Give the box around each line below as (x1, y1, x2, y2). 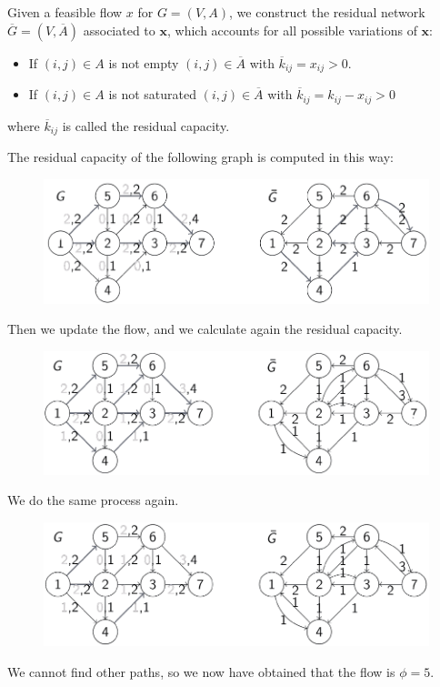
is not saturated (108, 85, 197, 104)
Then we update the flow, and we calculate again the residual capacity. (7, 319, 403, 338)
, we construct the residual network (229, 3, 425, 21)
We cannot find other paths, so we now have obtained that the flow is (7, 662, 395, 681)
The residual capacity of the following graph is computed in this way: (7, 146, 394, 166)
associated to (83, 20, 155, 39)
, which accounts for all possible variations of (166, 20, 417, 39)
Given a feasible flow (7, 3, 123, 21)
